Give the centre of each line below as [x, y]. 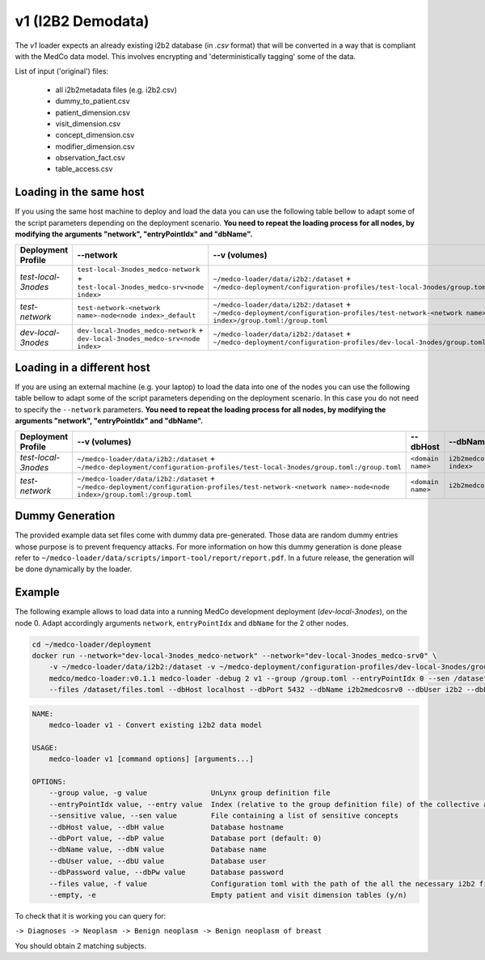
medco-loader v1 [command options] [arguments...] [151, 759]
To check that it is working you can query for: [91, 915]
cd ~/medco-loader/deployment [92, 644]
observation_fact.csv [90, 158]
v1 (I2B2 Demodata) [82, 21]
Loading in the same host [80, 192]
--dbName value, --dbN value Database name [158, 850]
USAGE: [45, 748]
